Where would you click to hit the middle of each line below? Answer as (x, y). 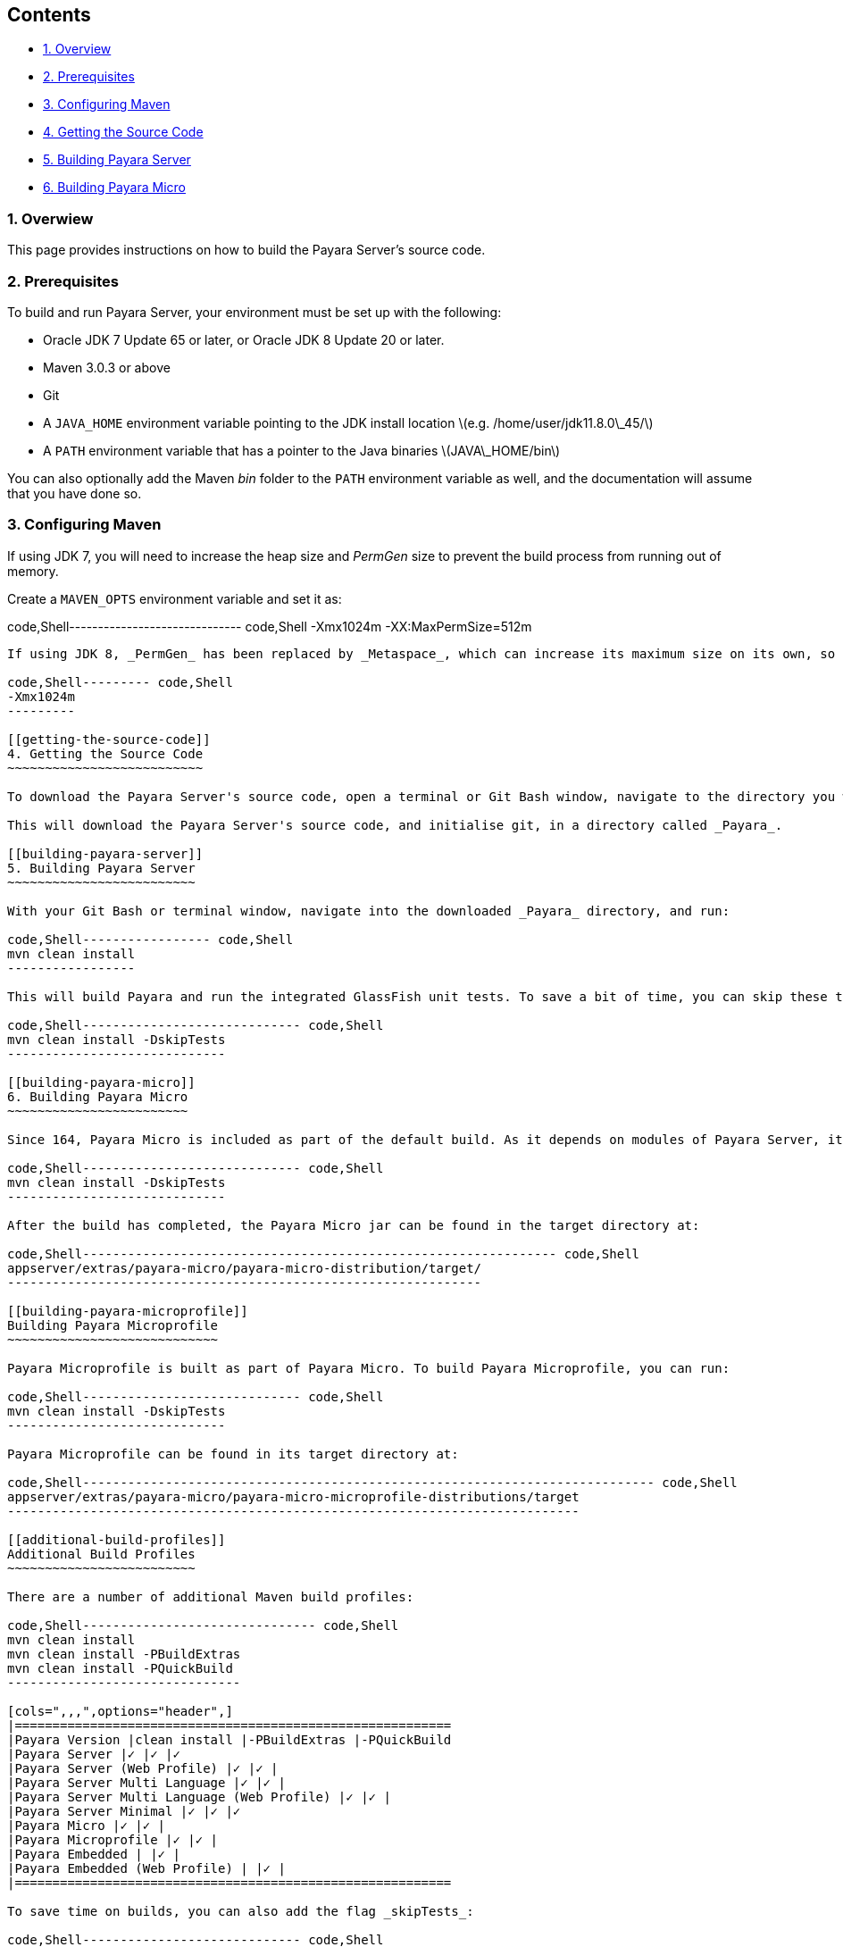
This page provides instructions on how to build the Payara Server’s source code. (246, 250)
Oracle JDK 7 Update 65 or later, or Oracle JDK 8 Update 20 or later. (244, 339)
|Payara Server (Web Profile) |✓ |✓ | (143, 1768)
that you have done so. (75, 493)
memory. (33, 571)
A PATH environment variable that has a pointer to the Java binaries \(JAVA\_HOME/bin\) (302, 450)
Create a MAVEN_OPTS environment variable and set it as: (175, 598)
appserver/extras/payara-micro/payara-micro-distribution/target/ (245, 1268)
